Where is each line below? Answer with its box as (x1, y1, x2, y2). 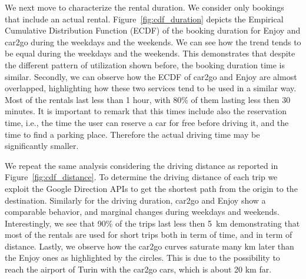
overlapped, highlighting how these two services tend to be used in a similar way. (5, 82, 297, 94)
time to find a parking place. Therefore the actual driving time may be (5, 128, 260, 140)
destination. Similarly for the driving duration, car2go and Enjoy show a (5, 194, 266, 206)
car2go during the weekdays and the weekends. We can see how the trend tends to (5, 35, 301, 48)
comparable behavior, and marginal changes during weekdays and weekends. (5, 205, 280, 218)
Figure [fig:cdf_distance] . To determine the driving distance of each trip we (5, 171, 278, 183)
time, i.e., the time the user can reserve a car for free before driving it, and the (5, 116, 289, 128)
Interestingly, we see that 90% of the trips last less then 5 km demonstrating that (5, 217, 300, 229)
